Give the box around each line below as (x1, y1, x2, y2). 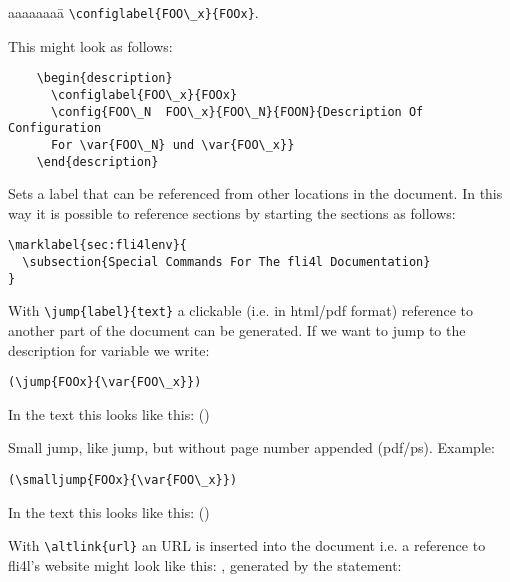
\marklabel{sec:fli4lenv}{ (8, 238, 187, 253)
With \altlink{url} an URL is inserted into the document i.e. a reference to (8, 535, 486, 556)
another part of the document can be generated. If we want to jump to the (8, 320, 466, 340)
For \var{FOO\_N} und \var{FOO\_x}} (50, 137, 295, 152)
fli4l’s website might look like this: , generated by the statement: (8, 554, 402, 575)
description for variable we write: (8, 339, 210, 360)
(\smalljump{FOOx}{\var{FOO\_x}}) (8, 473, 238, 488)
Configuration (8, 121, 102, 136)
